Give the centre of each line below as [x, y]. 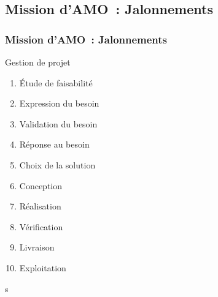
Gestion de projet [38, 62]
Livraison [37, 247]
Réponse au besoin [54, 144]
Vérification [41, 226]
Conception [41, 185]
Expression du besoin [59, 103]
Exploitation [43, 267]
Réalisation [40, 206]
